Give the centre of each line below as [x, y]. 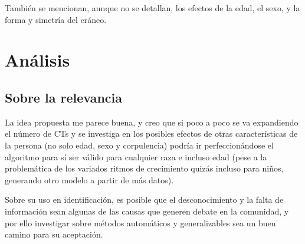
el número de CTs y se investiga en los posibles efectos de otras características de [151, 133]
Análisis [37, 60]
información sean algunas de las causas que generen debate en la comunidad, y [147, 211]
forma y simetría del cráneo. [56, 19]
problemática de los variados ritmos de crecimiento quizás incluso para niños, [144, 168]
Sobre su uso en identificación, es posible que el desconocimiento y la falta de [144, 200]
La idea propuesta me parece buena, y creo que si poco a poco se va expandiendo [152, 122]
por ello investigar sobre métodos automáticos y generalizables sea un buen [140, 222]
